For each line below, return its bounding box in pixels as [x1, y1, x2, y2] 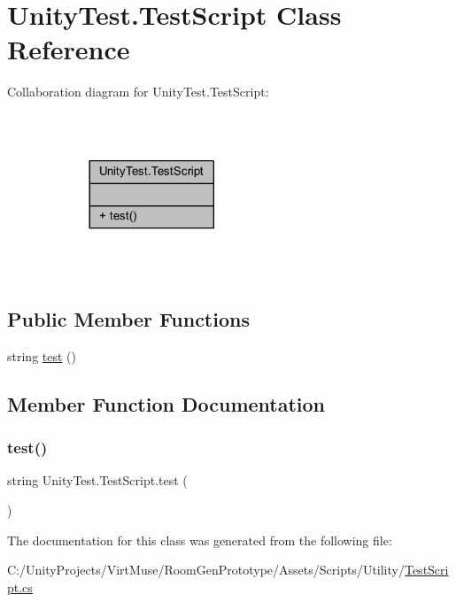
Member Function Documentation [7, 390, 326, 417]
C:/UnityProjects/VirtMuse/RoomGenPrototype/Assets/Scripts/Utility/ [7, 560, 405, 579]
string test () [7, 346, 76, 365]
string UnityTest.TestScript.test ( [7, 471, 188, 490]
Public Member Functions [7, 305, 250, 332]
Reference [7, 31, 130, 67]
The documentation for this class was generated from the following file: [7, 530, 392, 549]
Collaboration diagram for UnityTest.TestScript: [7, 82, 269, 101]
